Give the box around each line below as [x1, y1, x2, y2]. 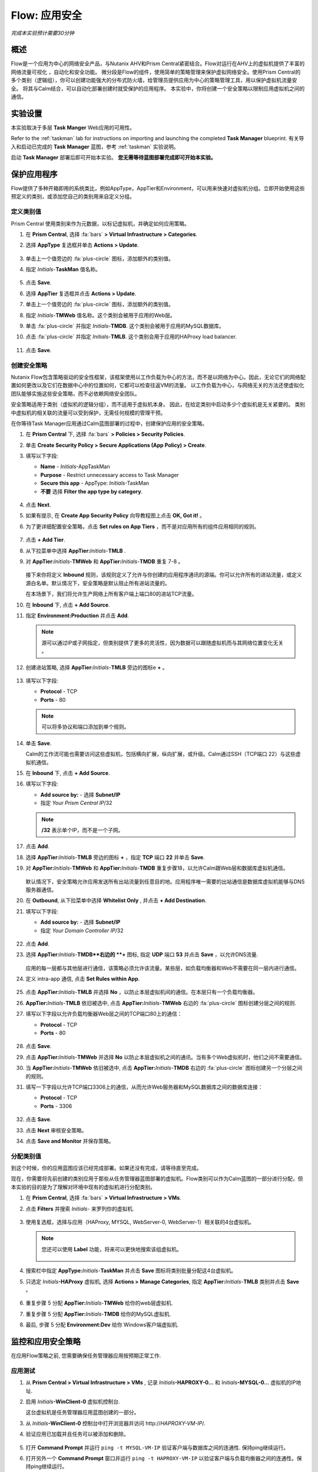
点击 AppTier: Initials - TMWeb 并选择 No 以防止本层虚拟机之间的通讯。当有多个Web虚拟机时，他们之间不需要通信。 [25, 1053, 306, 1060]
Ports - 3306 [40, 1102, 72, 1109]
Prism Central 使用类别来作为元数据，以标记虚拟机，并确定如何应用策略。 [11, 220, 190, 227]
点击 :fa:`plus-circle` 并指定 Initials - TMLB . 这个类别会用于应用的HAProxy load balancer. [25, 333, 237, 340]
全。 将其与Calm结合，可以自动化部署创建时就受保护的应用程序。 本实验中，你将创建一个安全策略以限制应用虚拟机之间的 [11, 85, 305, 92]
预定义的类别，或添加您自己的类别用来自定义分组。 [11, 193, 135, 200]
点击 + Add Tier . [25, 536, 66, 543]
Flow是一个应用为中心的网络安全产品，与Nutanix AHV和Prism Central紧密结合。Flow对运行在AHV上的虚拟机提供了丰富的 [11, 60, 305, 67]
